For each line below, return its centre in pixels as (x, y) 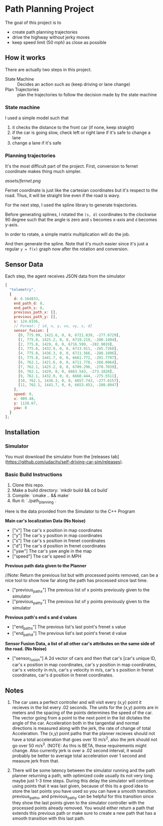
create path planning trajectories (45, 32)
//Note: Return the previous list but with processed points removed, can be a (82, 575)
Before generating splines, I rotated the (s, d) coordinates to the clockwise (81, 215)
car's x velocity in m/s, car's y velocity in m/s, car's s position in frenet (83, 670)
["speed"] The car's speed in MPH (47, 556)
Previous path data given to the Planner (46, 566)
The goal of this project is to (33, 22)
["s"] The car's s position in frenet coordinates (59, 541)
